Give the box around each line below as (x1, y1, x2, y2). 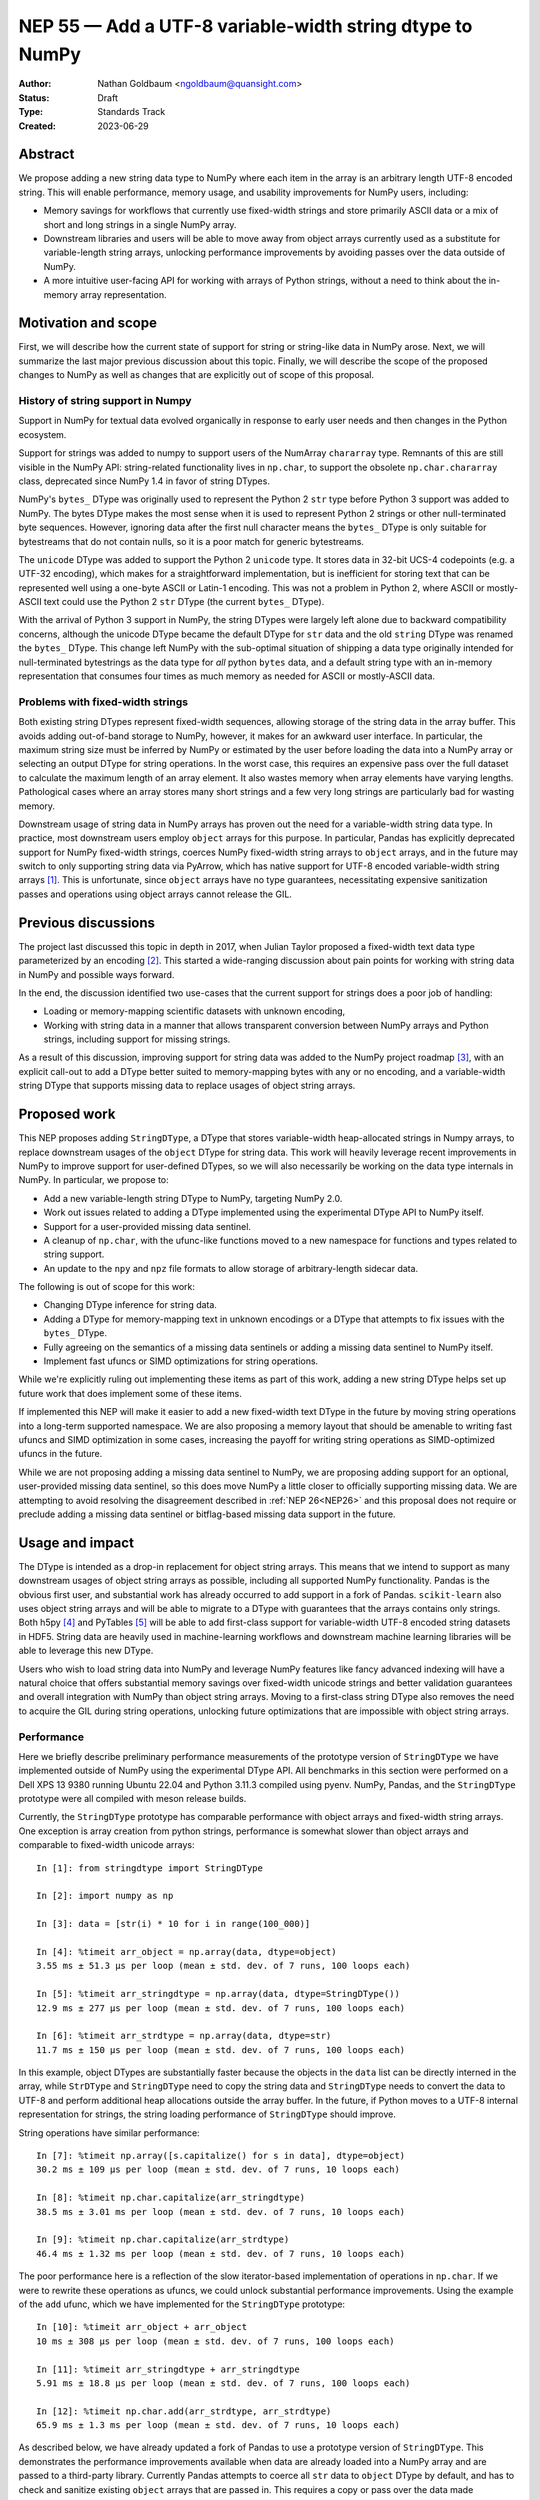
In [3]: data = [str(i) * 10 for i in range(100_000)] (36, 1918, 311, 1930)
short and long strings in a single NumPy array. (43, 218, 237, 230)
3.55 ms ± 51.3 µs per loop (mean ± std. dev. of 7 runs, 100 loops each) (36, 1960, 411, 1972)
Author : (18, 78, 52, 90)
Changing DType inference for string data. (43, 1299, 217, 1311)
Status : (18, 91, 50, 104)
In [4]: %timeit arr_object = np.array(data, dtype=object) (36, 1946, 337, 1957)
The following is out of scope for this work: (18, 1281, 195, 1293)
